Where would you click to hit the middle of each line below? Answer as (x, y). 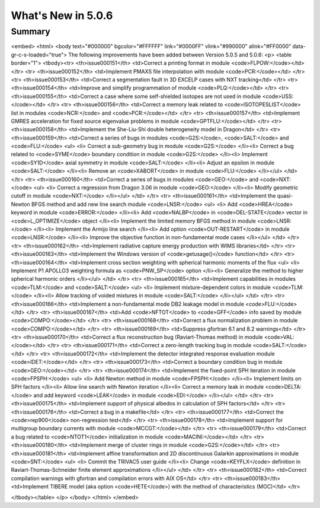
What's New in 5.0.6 (62, 15)
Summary (31, 31)
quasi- (285, 196)
